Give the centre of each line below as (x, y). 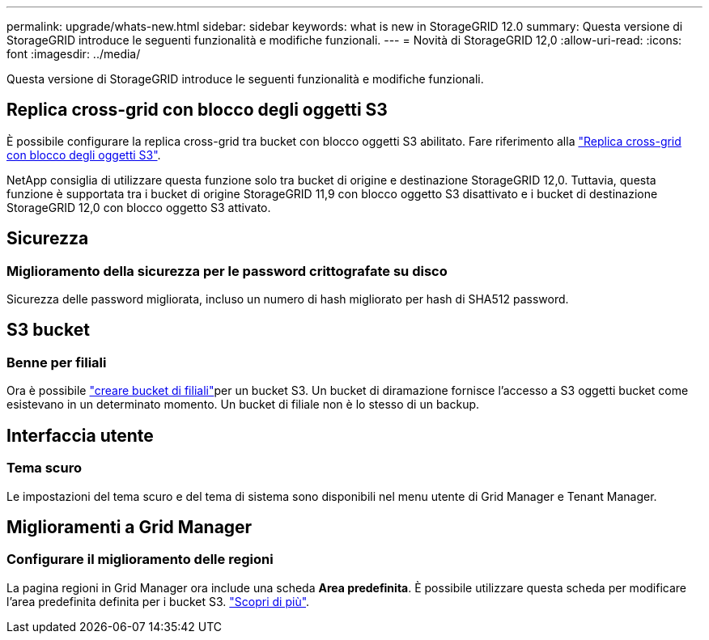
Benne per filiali (57, 362)
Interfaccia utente (80, 435)
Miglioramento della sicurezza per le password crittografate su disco (227, 271)
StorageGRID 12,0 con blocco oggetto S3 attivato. (139, 207)
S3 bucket (48, 330)
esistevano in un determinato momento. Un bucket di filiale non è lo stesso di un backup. (243, 405)
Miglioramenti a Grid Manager (129, 527)
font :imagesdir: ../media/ (74, 54)
